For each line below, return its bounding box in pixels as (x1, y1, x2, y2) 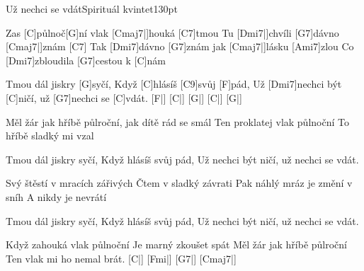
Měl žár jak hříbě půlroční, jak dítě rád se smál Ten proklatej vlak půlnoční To (6, 114, 349, 129)
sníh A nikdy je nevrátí (6, 189, 107, 204)
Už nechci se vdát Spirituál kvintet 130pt (6, 1, 178, 16)
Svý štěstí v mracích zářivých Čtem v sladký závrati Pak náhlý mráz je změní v (6, 175, 353, 190)
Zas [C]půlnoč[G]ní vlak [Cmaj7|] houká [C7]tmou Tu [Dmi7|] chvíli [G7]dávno (6, 25, 339, 40)
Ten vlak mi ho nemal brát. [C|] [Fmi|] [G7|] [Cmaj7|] (6, 250, 237, 265)
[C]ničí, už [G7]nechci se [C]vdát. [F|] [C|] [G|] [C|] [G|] (6, 90, 242, 105)
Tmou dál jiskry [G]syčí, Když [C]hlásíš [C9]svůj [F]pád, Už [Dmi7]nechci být (6, 76, 342, 91)
